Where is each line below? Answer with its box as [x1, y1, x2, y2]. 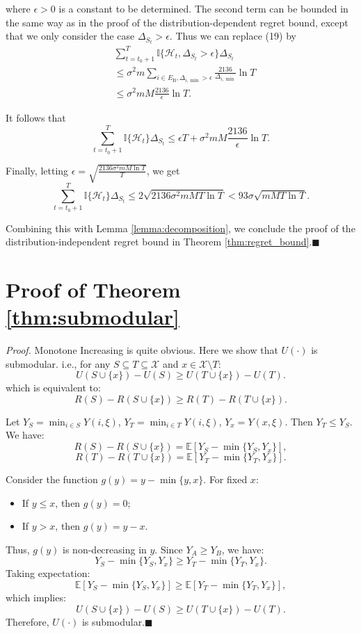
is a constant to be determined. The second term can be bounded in [58, 1, 348, 15]
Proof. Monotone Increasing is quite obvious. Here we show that [6, 343, 278, 357]
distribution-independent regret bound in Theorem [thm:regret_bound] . [6, 234, 312, 249]
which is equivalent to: [6, 380, 101, 395]
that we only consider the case [6, 29, 135, 43]
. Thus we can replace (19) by [169, 29, 296, 43]
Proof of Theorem [6, 275, 181, 303]
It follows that [6, 111, 66, 125]
